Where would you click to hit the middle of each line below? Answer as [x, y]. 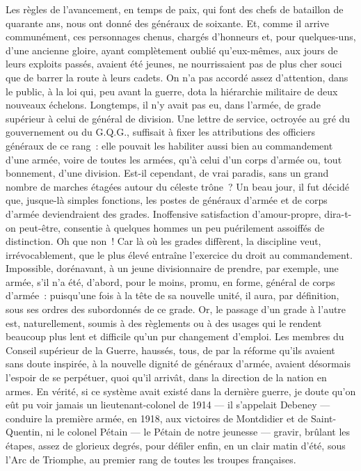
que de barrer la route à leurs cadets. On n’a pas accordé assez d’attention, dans [177, 77]
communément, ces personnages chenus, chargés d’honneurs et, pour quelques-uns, [181, 37]
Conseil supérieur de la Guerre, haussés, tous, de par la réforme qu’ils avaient [170, 350]
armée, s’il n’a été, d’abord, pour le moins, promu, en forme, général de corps [170, 281]
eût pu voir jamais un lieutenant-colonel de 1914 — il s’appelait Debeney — [168, 405]
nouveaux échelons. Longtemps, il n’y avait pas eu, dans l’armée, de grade [163, 105]
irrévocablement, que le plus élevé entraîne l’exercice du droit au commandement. [179, 254]
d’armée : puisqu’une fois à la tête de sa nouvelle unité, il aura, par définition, [173, 295]
